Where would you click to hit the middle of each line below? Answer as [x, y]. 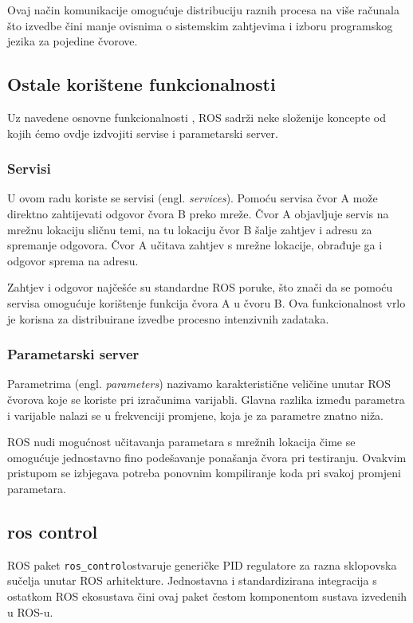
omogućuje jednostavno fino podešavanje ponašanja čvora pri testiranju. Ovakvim [207, 457]
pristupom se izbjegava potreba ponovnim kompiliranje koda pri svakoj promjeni [204, 473]
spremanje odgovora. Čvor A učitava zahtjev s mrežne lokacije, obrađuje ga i [195, 245]
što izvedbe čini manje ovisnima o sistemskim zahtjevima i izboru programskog [200, 25]
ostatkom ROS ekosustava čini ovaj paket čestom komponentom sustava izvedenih [207, 596]
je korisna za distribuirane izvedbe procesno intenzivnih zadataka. [168, 318]
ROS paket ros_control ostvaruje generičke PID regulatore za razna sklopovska [202, 564]
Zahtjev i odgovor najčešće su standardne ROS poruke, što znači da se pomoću [200, 287]
